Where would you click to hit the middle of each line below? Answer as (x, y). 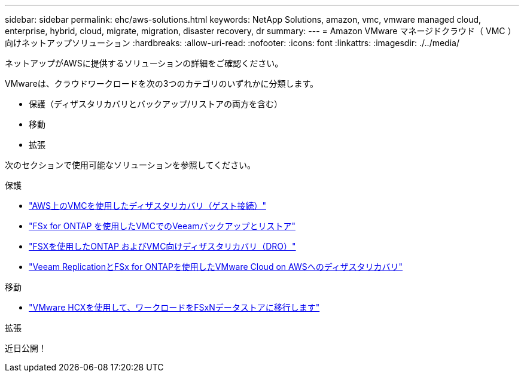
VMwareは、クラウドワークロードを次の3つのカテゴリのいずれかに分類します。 (162, 83)
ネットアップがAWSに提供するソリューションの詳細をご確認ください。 (144, 63)
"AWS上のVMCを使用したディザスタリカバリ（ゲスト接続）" (147, 206)
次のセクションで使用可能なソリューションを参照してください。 (130, 165)
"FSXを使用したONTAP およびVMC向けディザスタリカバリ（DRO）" (162, 246)
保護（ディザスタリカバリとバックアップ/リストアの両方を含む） (156, 104)
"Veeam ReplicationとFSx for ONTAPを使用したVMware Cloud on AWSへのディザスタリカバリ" (216, 267)
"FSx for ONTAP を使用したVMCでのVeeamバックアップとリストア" (162, 226)
